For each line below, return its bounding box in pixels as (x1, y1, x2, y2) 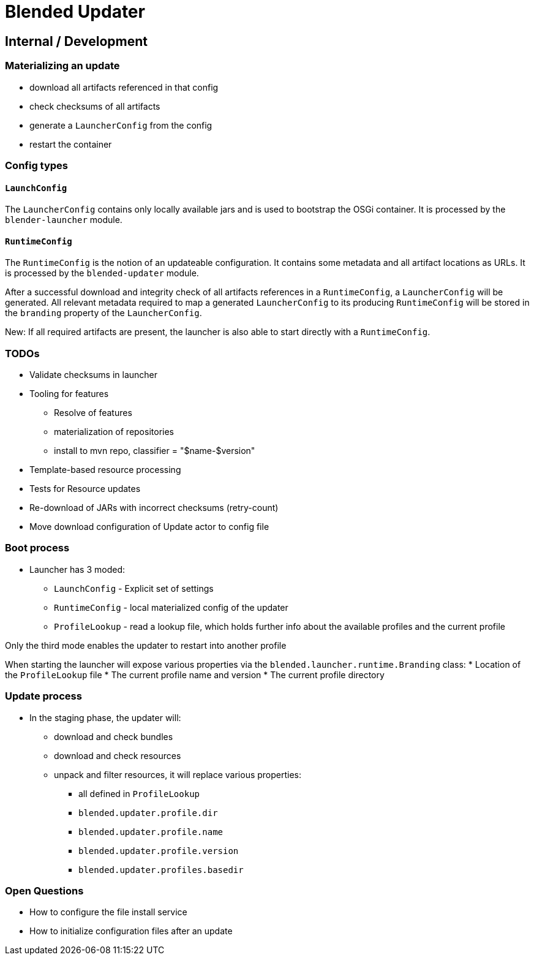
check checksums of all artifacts (29, 100, 160, 111)
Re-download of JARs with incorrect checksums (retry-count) (29, 502, 279, 513)
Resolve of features (54, 407, 132, 418)
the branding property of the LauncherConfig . (5, 308, 202, 319)
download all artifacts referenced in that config (29, 81, 219, 93)
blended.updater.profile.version (78, 845, 239, 856)
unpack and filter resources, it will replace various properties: (54, 769, 302, 780)
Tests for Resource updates (29, 483, 141, 494)
